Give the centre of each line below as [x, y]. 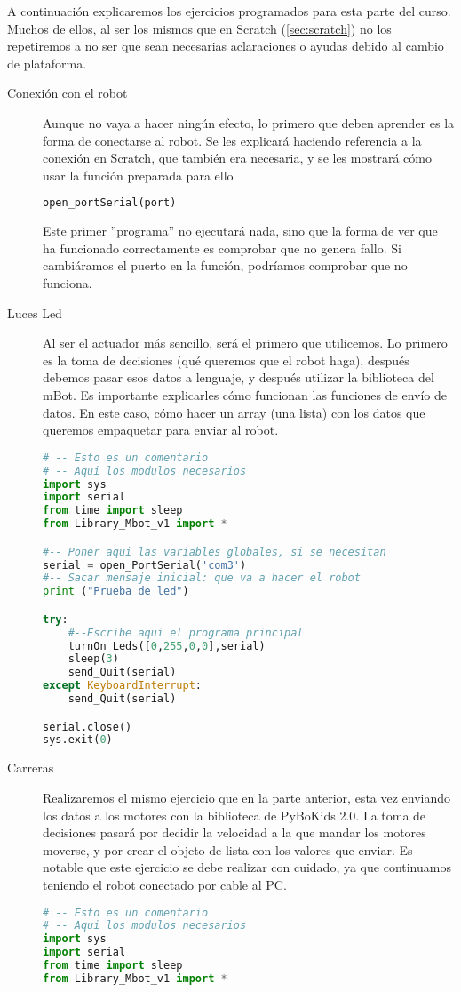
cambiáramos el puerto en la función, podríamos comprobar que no [225, 265]
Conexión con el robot [68, 93]
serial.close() [87, 727]
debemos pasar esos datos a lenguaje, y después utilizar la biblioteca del [238, 377]
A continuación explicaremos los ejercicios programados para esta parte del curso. [229, 11]
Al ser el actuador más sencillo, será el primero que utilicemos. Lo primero [245, 343]
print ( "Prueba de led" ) [116, 592]
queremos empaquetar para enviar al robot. [161, 430]
